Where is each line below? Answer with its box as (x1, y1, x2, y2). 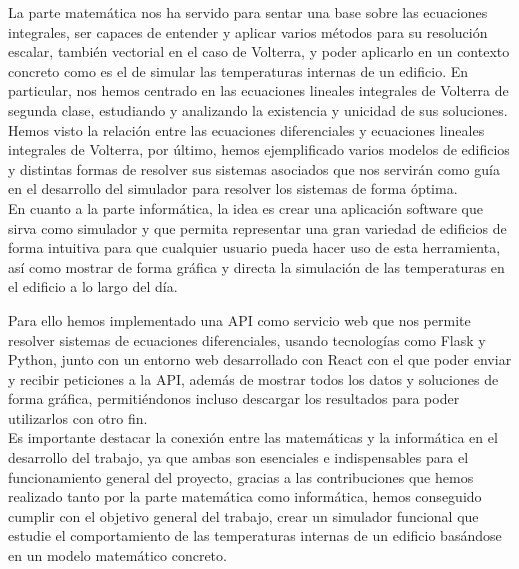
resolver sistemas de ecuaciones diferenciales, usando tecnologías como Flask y (8, 329, 486, 350)
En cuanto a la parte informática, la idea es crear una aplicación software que (8, 197, 483, 218)
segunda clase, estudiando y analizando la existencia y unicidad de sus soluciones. (8, 99, 508, 120)
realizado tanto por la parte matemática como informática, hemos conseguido (8, 486, 482, 507)
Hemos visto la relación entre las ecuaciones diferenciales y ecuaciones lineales (8, 119, 485, 140)
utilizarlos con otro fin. (8, 407, 148, 428)
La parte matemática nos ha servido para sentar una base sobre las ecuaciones (8, 2, 488, 22)
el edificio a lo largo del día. (8, 276, 178, 297)
